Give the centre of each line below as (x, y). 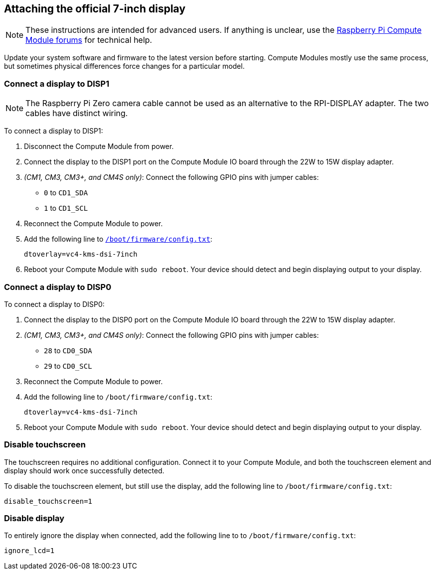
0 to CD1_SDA (66, 193)
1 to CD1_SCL (66, 208)
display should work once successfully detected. (84, 470)
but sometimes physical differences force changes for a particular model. (124, 66)
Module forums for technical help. (89, 40)
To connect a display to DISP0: (54, 304)
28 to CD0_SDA (68, 350)
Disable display (34, 518)
